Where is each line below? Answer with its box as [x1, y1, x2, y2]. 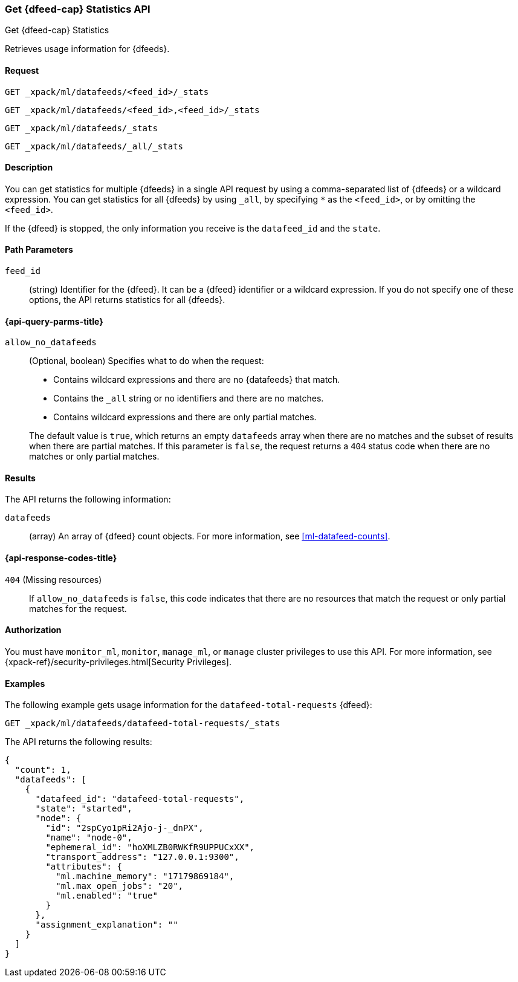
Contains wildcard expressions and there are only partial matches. [53, 412, 317, 423]
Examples [5, 678, 45, 689]
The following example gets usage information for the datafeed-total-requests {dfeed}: [5, 700, 372, 710]
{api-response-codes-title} [5, 553, 117, 564]
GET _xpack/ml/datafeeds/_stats [5, 123, 158, 133]
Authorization [5, 625, 62, 636]
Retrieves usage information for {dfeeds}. [5, 44, 170, 54]
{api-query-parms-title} [5, 316, 103, 327]
